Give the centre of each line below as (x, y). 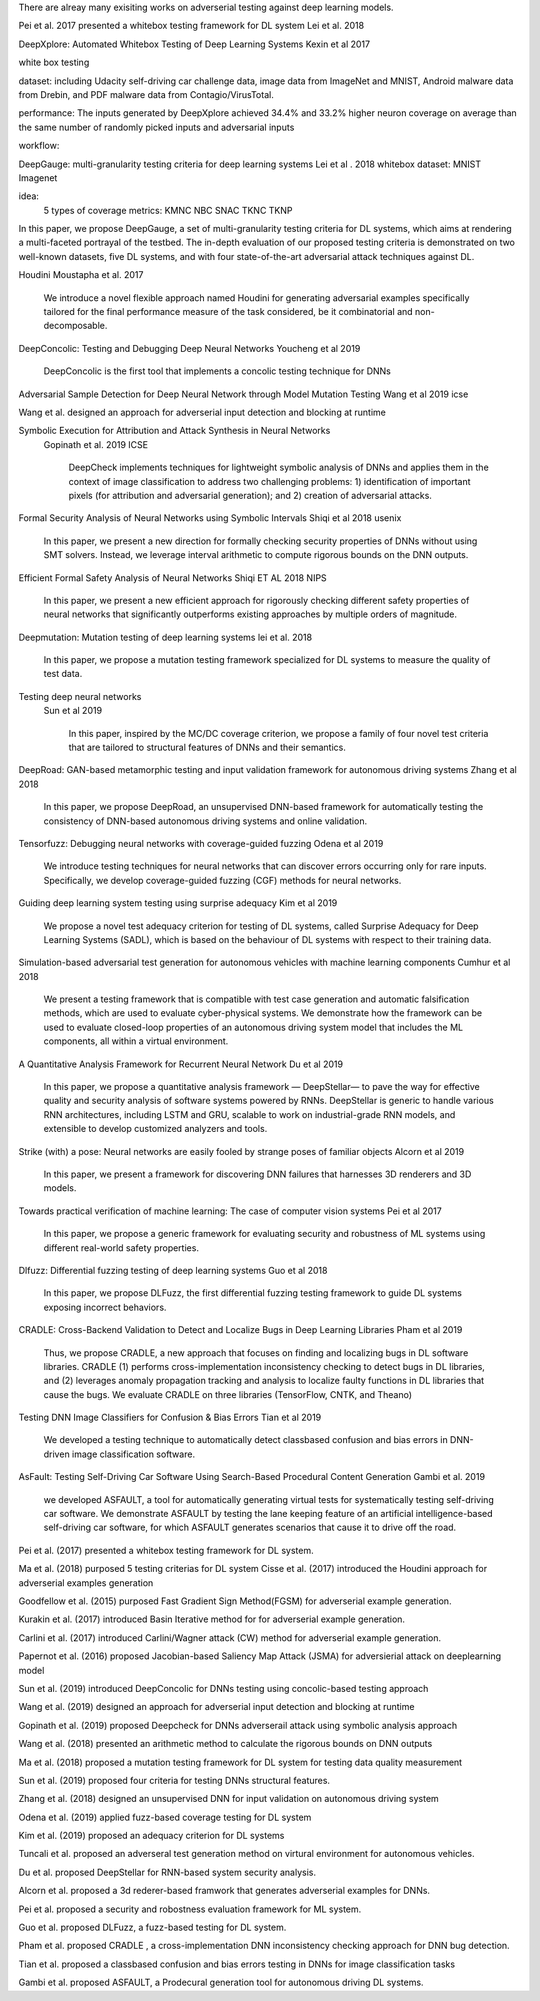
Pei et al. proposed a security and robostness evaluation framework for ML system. (190, 1909)
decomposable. (75, 326)
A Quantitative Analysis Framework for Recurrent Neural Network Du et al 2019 (181, 1064)
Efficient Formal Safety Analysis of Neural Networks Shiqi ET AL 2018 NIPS (172, 577)
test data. (63, 674)
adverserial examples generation (86, 1582)
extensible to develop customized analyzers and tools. (155, 1129)
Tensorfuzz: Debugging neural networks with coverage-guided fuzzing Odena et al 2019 (201, 843)
